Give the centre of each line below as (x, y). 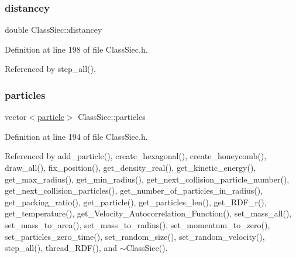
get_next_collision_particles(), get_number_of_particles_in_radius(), (134, 190)
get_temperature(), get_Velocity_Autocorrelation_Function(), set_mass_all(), (148, 213)
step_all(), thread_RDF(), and (61, 248)
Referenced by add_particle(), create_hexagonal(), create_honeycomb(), (136, 156)
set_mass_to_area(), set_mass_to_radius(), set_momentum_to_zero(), (137, 224)
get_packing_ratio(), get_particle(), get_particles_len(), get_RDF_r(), (136, 202)
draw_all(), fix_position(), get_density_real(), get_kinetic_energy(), (130, 167)
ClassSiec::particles (112, 117)
